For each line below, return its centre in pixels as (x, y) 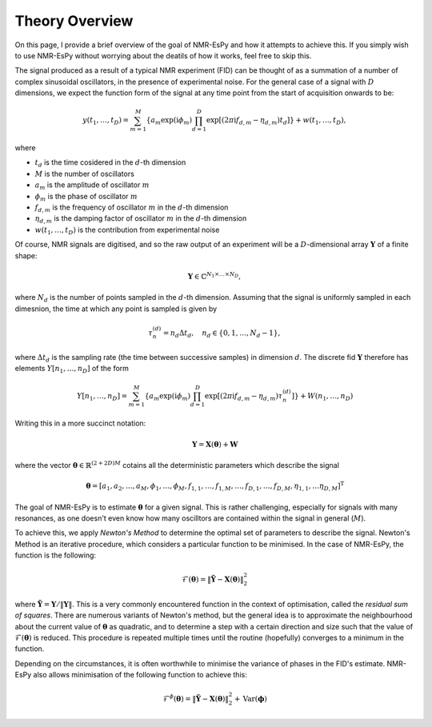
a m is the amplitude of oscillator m (92, 186)
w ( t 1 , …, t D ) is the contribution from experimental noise (127, 230)
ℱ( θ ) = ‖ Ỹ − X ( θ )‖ (213, 579)
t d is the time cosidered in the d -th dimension (110, 164)
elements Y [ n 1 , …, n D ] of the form (72, 369)
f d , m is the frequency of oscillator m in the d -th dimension (132, 208)
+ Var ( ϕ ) (251, 699)
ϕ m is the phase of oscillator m (86, 197)
